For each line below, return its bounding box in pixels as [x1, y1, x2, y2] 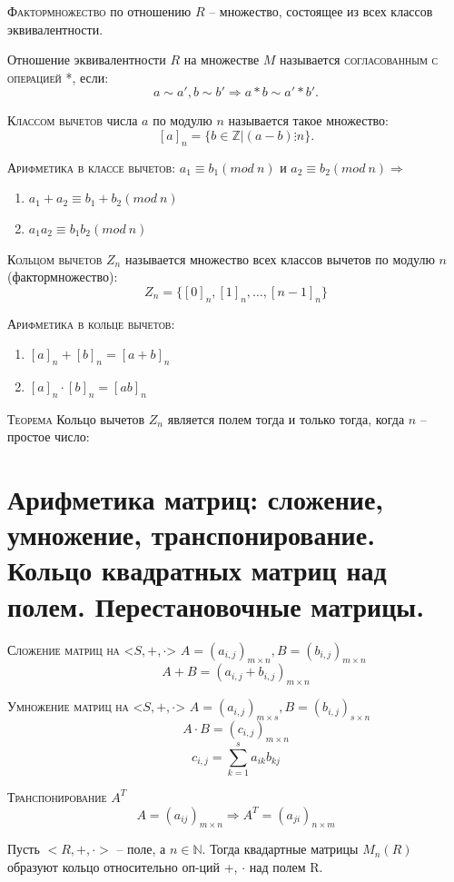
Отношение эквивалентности [7, 50, 166, 69]
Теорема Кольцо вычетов [7, 409, 145, 428]
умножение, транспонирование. [7, 516, 376, 553]
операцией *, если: [7, 67, 109, 86]
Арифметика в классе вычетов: [7, 157, 176, 176]
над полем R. [249, 857, 323, 876]
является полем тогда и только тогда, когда [167, 409, 405, 428]
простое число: [7, 427, 90, 446]
